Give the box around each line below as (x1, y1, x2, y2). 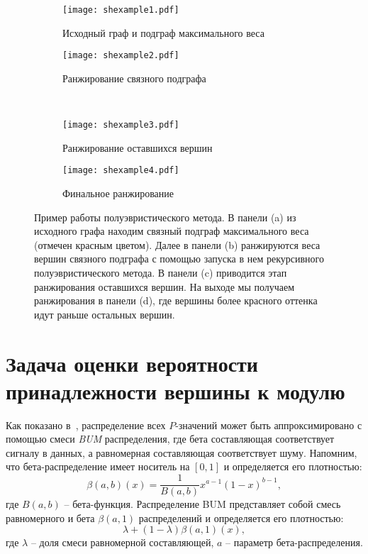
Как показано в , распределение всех (6, 417, 166, 432)
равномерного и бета (6, 510, 95, 525)
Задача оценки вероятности (6, 348, 258, 377)
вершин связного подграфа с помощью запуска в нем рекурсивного (34, 251, 324, 266)
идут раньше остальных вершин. (34, 306, 175, 321)
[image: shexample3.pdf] (62, 120, 179, 131)
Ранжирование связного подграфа (62, 70, 206, 85)
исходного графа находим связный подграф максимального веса (34, 223, 309, 238)
